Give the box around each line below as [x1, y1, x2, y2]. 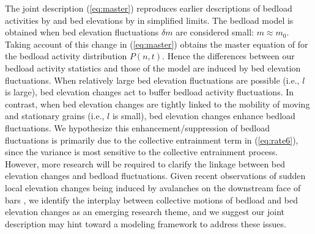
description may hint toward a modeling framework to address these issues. [5, 217, 286, 230]
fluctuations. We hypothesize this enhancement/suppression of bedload [5, 121, 270, 134]
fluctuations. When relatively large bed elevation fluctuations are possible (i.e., [5, 73, 300, 86]
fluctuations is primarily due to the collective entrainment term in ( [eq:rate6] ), [5, 133, 298, 146]
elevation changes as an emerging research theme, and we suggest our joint [5, 205, 285, 218]
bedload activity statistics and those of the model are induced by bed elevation [5, 61, 301, 74]
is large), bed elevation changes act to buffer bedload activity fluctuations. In [5, 86, 294, 98]
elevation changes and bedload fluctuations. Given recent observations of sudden [5, 169, 306, 182]
